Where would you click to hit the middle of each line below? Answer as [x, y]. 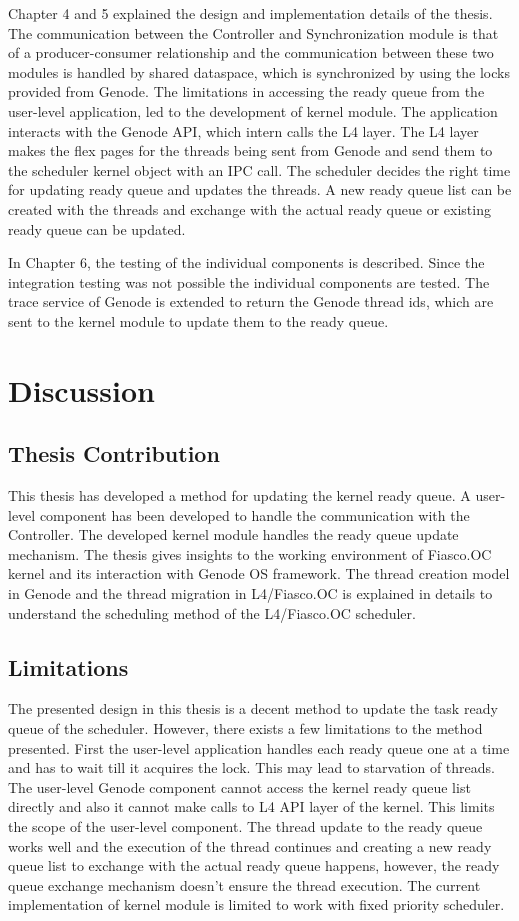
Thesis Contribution [114, 453]
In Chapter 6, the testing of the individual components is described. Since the [246, 262]
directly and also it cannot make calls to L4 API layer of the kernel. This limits [251, 806]
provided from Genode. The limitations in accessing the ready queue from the [246, 91]
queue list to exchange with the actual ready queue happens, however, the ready [254, 865]
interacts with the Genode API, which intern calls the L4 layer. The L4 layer [243, 130]
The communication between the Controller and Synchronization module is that [253, 32]
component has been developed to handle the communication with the [254, 514]
